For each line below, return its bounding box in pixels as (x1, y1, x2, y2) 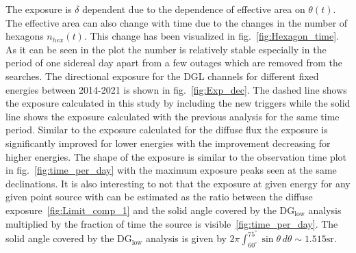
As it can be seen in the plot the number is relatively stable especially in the (5, 42, 327, 56)
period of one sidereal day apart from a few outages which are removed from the (5, 55, 342, 70)
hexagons (5, 29, 44, 43)
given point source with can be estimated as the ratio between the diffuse (5, 189, 313, 204)
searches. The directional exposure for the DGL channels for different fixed (5, 68, 319, 83)
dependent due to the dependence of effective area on (82, 2, 305, 16)
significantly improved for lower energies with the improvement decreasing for (5, 135, 331, 150)
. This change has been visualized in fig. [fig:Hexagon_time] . (84, 29, 339, 43)
